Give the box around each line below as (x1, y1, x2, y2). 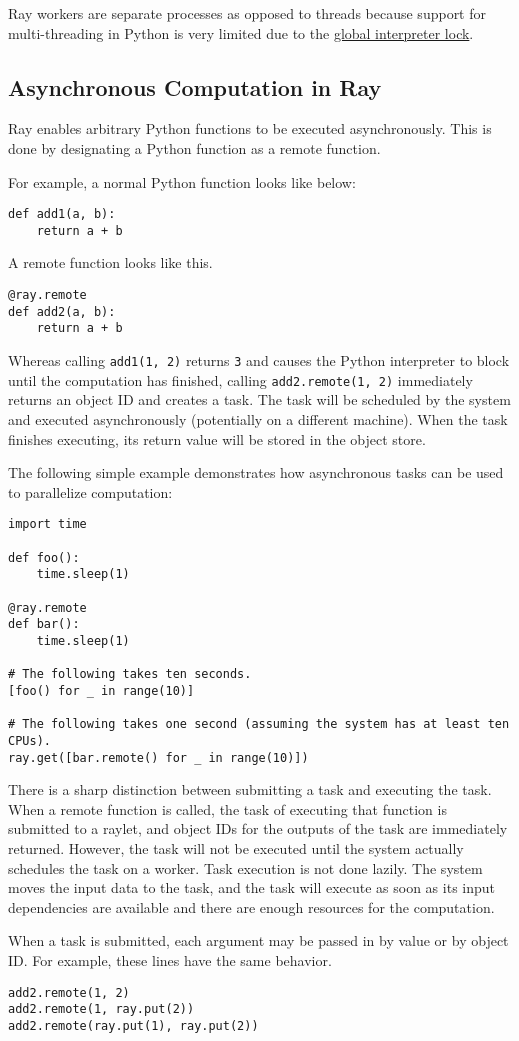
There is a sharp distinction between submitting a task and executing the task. (8, 779, 492, 800)
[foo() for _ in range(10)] (8, 683, 195, 698)
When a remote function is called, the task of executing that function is (8, 798, 447, 819)
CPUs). (8, 733, 51, 748)
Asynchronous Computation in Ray (8, 71, 382, 102)
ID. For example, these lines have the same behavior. (8, 949, 332, 970)
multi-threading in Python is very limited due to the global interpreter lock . (8, 22, 474, 43)
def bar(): (8, 617, 80, 632)
